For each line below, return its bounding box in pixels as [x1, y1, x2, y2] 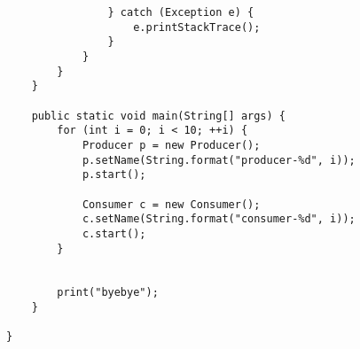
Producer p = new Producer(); [82, 138, 261, 151]
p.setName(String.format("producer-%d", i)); [82, 153, 356, 167]
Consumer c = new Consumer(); [82, 198, 261, 211]
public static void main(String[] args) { [31, 109, 286, 122]
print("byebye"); [57, 286, 159, 299]
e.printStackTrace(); [133, 20, 261, 34]
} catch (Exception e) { [107, 6, 254, 19]
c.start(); [82, 227, 146, 240]
